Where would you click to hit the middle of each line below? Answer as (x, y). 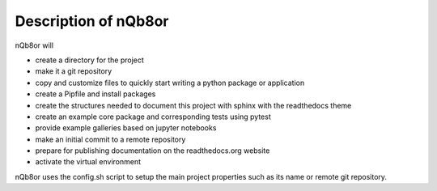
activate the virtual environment (88, 162)
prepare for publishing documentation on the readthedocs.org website (153, 151)
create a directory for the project (90, 60)
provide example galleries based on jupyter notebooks (126, 128)
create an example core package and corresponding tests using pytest (153, 117)
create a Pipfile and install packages (95, 94)
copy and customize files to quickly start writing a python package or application (170, 83)
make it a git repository (74, 71)
